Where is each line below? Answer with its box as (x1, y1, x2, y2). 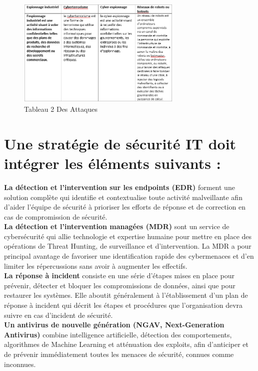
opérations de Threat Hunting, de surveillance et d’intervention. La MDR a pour (4, 241, 251, 251)
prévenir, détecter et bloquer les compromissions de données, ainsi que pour (4, 280, 235, 290)
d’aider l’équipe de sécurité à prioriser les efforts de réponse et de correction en (4, 202, 245, 212)
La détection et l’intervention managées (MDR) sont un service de (4, 221, 229, 232)
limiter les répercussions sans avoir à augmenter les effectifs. (4, 260, 187, 271)
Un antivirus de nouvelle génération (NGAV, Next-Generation (4, 319, 224, 330)
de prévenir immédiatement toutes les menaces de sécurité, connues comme (4, 349, 234, 359)
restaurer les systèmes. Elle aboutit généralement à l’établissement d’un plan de (4, 290, 248, 300)
